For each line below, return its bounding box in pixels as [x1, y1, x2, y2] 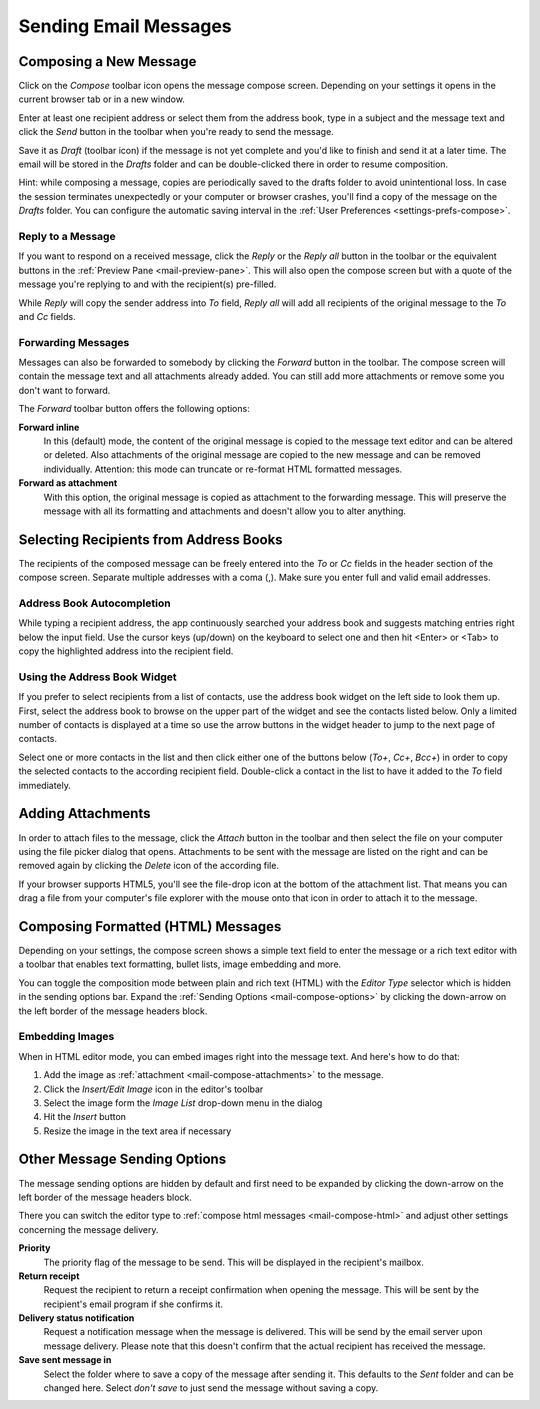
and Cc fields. [18, 310, 76, 322]
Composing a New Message [18, 53, 197, 70]
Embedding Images [18, 1030, 115, 1044]
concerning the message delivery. [18, 1223, 159, 1235]
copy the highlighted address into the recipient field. [18, 645, 234, 657]
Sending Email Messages [18, 15, 232, 37]
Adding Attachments [18, 805, 151, 822]
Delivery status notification [18, 1312, 135, 1324]
